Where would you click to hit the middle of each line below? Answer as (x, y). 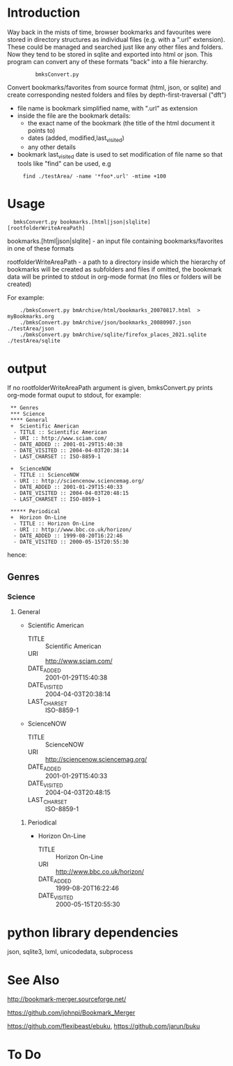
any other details (52, 147)
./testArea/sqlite (34, 341)
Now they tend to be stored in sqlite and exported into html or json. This (110, 54)
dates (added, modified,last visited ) (76, 139)
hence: (17, 555)
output (27, 369)
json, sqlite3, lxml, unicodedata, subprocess (70, 952)
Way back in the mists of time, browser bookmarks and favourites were (109, 32)
